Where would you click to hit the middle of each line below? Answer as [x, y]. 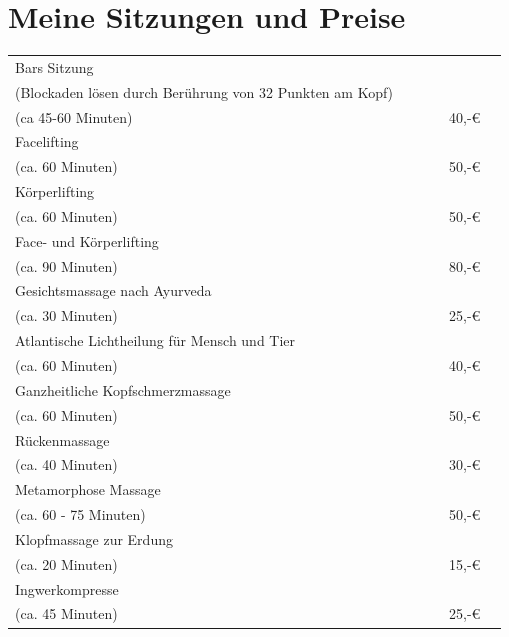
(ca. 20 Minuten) [66, 563]
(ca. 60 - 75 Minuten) [80, 514]
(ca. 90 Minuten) [66, 265]
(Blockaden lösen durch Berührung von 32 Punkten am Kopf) [204, 91]
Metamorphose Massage [88, 489]
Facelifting [47, 141]
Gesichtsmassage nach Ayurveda [113, 290]
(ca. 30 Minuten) [66, 315]
